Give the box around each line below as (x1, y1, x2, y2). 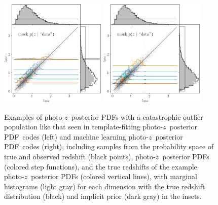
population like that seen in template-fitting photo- (4, 121, 163, 132)
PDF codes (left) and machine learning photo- (4, 131, 149, 142)
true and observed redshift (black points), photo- (4, 151, 156, 161)
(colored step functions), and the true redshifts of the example (4, 161, 197, 172)
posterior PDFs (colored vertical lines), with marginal (31, 171, 197, 182)
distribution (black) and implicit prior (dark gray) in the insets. (4, 191, 202, 201)
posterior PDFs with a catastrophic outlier (71, 111, 203, 122)
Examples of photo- (4, 111, 65, 122)
